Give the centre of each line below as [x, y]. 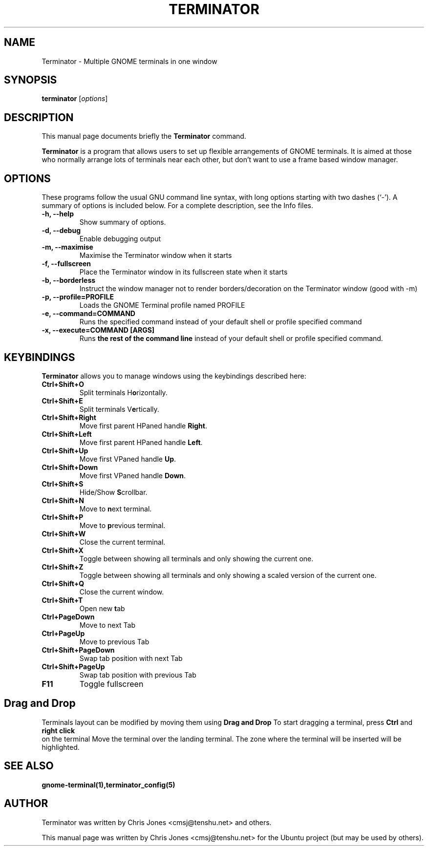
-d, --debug [61, 231]
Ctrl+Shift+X [63, 550]
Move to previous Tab [114, 641]
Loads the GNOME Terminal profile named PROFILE [162, 305]
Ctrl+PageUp [63, 633]
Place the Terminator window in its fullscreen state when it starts [183, 272]
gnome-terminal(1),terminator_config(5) [108, 785]
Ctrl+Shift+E [62, 401]
